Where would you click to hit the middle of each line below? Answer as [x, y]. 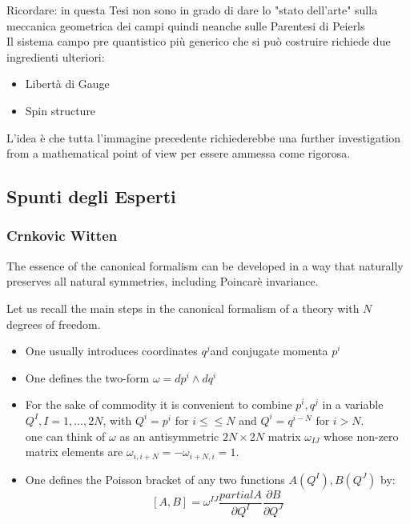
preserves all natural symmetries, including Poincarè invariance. [163, 281]
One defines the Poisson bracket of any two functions [155, 479]
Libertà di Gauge [67, 84]
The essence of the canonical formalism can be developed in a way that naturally [205, 265]
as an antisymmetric [169, 436]
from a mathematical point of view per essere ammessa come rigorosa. [179, 153]
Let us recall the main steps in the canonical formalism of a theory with [183, 308]
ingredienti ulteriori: [56, 56]
